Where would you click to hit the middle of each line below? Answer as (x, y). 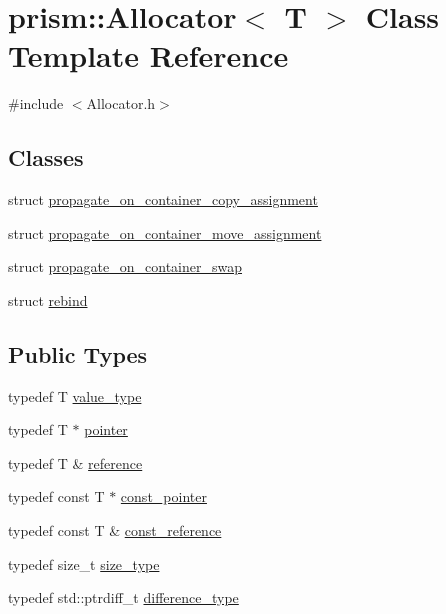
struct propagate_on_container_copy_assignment (163, 199)
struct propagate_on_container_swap (125, 266)
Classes (46, 157)
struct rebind (48, 299)
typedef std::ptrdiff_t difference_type (123, 597)
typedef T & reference (75, 462)
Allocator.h (121, 103)
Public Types (78, 353)
